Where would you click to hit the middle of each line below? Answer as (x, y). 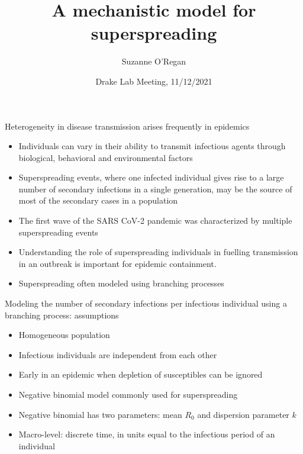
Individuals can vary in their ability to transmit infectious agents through (152, 146)
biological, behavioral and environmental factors (106, 157)
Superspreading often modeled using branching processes (121, 283)
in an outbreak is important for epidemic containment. (117, 263)
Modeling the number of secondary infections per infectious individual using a (146, 303)
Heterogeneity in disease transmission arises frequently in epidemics (127, 126)
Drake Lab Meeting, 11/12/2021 (154, 81)
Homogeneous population (64, 335)
